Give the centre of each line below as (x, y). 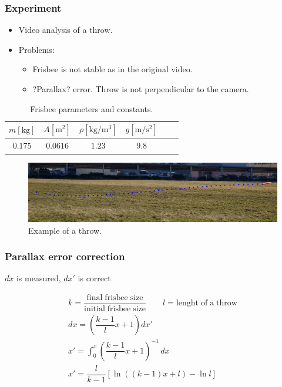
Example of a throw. (65, 230)
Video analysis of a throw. (66, 30)
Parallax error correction (65, 256)
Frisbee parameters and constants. (92, 108)
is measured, (38, 278)
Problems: (36, 49)
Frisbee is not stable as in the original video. (113, 69)
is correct (94, 278)
